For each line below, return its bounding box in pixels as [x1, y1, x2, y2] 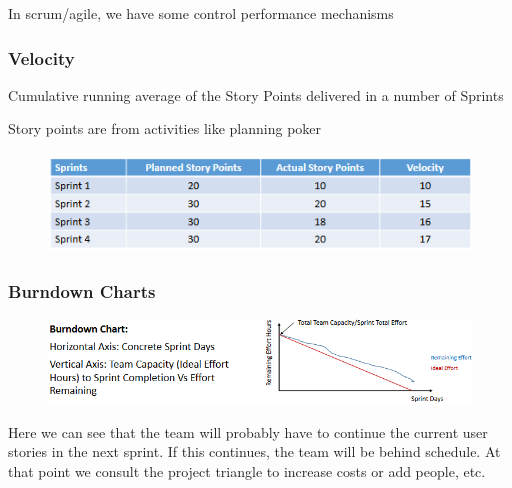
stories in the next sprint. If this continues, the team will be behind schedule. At [8, 441, 501, 462]
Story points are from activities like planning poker [8, 118, 322, 139]
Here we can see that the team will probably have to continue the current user [8, 421, 488, 442]
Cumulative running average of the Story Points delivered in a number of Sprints [8, 84, 504, 105]
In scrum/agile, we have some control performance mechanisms [8, 3, 394, 23]
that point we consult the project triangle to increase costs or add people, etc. [8, 460, 486, 481]
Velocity [8, 45, 75, 70]
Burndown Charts [8, 278, 156, 303]
